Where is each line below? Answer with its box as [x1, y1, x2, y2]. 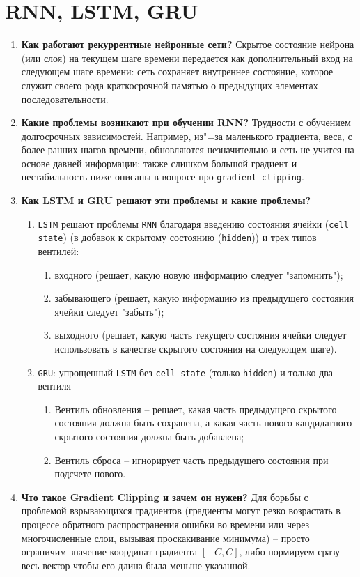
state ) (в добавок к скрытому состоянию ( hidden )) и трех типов [38, 230, 317, 245]
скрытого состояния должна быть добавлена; [54, 429, 244, 444]
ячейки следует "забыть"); [54, 304, 164, 318]
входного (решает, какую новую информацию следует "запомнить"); [54, 267, 343, 282]
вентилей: [38, 244, 79, 259]
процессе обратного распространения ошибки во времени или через [21, 517, 310, 531]
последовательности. [21, 91, 109, 106]
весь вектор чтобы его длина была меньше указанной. [21, 557, 251, 572]
